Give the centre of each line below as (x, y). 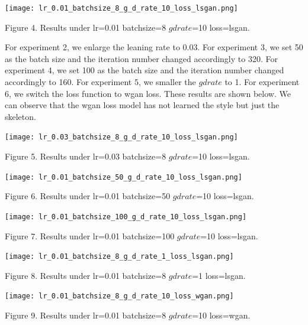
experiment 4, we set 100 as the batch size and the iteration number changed (145, 70)
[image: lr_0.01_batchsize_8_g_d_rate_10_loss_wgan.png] (119, 296)
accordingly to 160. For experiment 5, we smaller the (100, 82)
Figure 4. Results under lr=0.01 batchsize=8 (86, 27)
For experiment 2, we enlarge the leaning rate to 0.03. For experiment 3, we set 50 (154, 47)
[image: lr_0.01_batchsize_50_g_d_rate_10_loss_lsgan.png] (123, 177)
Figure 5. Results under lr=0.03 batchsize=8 (86, 156)
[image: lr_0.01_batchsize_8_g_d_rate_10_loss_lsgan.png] (121, 8)
